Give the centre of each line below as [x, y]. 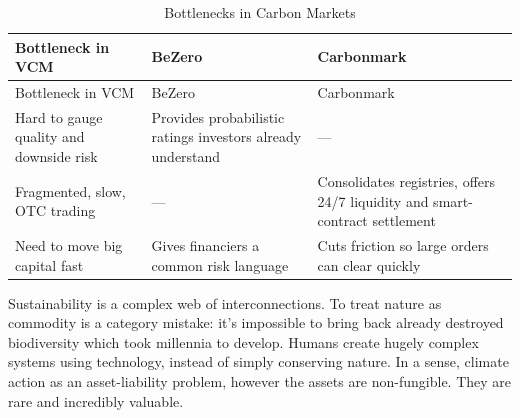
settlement [404, 220]
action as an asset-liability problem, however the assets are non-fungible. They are [260, 381]
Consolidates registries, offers [406, 180]
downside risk [56, 156]
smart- [453, 200]
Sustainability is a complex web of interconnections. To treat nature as [225, 302]
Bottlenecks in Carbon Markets [260, 12]
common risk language [220, 264]
